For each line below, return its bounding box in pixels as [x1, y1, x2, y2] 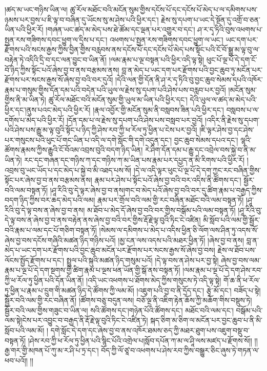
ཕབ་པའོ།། [5, 355, 28, 365]
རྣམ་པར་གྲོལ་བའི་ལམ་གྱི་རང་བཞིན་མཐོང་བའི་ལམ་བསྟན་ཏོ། [97, 194, 244, 205]
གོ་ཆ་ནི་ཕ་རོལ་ [223, 275, 260, 286]
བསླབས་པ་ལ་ [226, 104, 259, 115]
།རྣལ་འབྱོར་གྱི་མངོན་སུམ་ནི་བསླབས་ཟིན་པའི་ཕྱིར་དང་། [93, 104, 224, 115]
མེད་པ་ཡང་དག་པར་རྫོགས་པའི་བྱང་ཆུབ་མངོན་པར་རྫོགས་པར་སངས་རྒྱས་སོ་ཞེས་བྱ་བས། [5, 245, 215, 255]
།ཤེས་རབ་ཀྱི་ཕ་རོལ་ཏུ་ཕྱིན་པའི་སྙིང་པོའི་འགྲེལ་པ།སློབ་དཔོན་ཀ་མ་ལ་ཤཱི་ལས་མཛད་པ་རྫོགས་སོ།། [28, 335, 252, 345]
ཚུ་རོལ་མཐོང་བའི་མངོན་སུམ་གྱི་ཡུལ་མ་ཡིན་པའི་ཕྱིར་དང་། [48, 94, 188, 105]
